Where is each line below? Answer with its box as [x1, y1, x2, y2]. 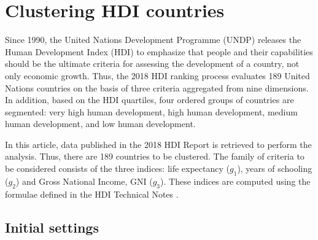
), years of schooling [237, 162, 312, 175]
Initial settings [5, 217, 99, 236]
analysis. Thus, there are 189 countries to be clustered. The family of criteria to [5, 150, 304, 163]
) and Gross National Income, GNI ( [15, 174, 153, 187]
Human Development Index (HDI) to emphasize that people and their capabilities [5, 45, 313, 58]
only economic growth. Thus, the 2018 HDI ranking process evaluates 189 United [5, 69, 310, 82]
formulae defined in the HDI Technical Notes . [5, 187, 179, 200]
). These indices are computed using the [160, 174, 311, 187]
